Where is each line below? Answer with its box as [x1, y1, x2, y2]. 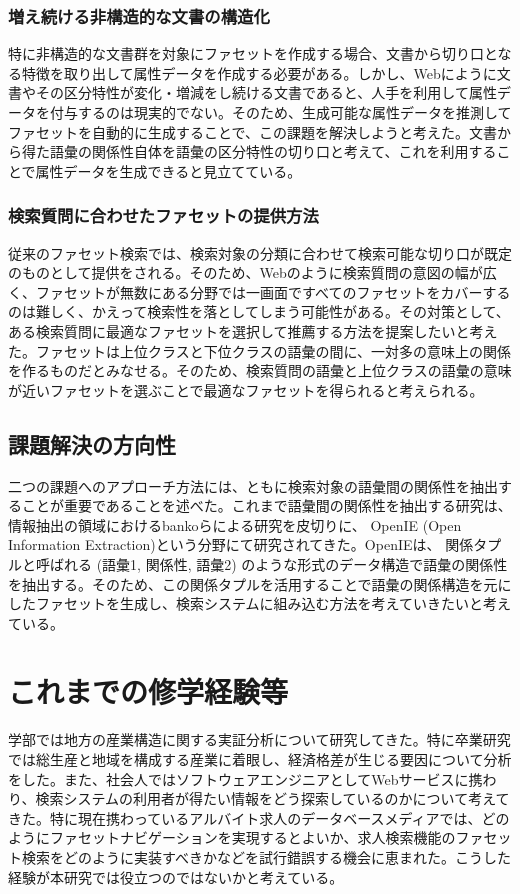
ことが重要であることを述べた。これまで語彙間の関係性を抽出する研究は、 [21, 495, 512, 516]
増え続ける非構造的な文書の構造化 [8, 3, 270, 28]
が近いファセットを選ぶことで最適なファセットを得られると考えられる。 [8, 379, 484, 400]
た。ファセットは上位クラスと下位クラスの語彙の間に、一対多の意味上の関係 [8, 340, 512, 361]
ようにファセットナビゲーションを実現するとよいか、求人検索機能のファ [8, 827, 484, 848]
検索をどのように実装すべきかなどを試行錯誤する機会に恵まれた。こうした [21, 846, 512, 867]
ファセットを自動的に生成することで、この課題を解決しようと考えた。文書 [8, 121, 498, 142]
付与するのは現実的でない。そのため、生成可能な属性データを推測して [49, 102, 512, 122]
